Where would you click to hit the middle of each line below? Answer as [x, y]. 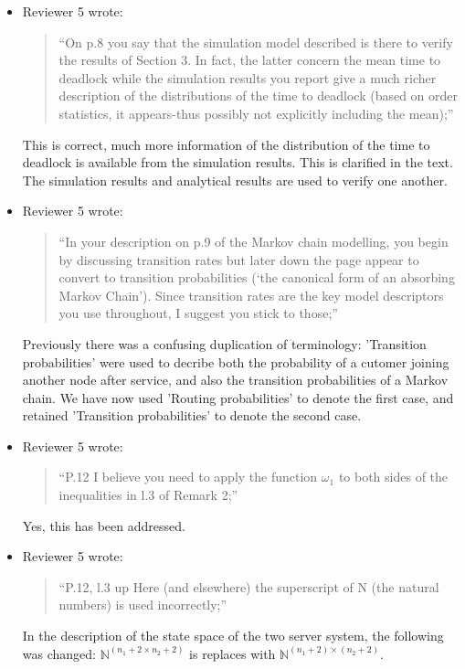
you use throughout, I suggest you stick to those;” [198, 313]
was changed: [59, 653]
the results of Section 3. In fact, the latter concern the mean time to [250, 60]
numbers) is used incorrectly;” [143, 605]
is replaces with [232, 653]
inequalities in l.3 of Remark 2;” [148, 495]
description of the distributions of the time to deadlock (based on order [259, 96]
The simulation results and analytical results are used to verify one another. [235, 180]
